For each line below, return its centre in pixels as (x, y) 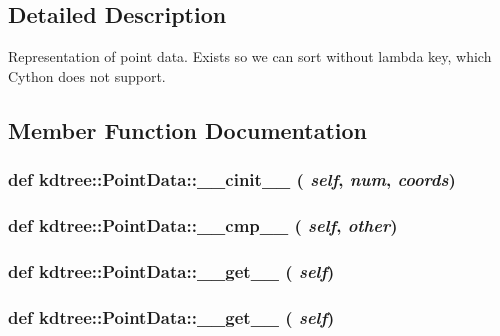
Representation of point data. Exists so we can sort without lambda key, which (250, 56)
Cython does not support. (87, 75)
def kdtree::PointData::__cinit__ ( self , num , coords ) (232, 179)
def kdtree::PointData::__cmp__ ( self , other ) (203, 224)
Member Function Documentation (188, 129)
